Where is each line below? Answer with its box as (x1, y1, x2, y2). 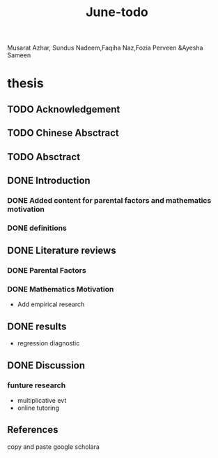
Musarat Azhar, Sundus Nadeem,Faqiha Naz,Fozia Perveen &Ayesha (7, 43, 203, 52)
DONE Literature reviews (7, 245, 116, 257)
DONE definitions (7, 223, 68, 233)
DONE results (7, 320, 67, 332)
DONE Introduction (7, 174, 91, 186)
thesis (7, 76, 44, 92)
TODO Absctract (7, 151, 81, 163)
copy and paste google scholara (7, 442, 100, 451)
